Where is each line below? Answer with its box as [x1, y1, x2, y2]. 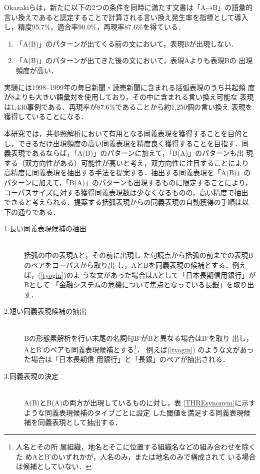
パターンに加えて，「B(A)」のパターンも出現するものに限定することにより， [4, 177, 252, 187]
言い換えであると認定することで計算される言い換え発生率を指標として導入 [4, 12, 248, 22]
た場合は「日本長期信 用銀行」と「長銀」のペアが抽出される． [24, 354, 229, 364]
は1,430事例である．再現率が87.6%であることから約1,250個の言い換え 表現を [4, 101, 252, 112]
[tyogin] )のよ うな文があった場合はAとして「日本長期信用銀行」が [40, 269, 256, 280]
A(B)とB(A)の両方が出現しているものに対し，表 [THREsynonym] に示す [24, 397, 256, 408]
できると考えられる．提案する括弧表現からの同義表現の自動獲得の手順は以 [4, 197, 249, 207]
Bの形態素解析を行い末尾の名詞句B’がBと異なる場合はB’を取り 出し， [24, 332, 253, 343]
